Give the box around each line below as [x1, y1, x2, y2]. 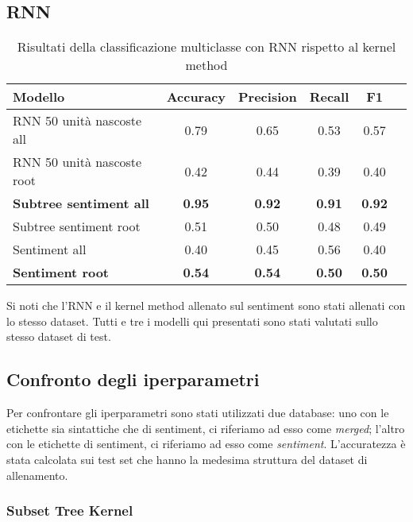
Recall [309, 87, 349, 106]
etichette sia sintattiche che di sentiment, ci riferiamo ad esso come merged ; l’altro [6, 420, 405, 436]
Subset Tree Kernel [6, 501, 133, 520]
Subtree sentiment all [13, 194, 149, 213]
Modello [13, 87, 65, 106]
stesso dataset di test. [6, 328, 111, 345]
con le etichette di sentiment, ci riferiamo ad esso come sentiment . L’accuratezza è [6, 435, 406, 452]
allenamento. [6, 466, 68, 483]
